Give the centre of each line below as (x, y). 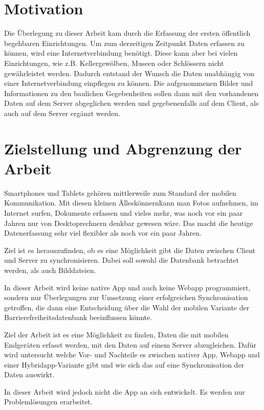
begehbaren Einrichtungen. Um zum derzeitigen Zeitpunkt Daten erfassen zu (124, 43)
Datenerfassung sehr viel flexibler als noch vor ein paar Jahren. (103, 233)
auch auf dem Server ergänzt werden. (62, 113)
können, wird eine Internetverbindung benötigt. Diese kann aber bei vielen (121, 53)
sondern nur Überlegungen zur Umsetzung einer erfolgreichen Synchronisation (126, 297)
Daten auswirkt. (29, 374)
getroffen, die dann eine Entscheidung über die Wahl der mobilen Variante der (127, 307)
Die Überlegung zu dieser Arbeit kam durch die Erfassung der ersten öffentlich (127, 33)
